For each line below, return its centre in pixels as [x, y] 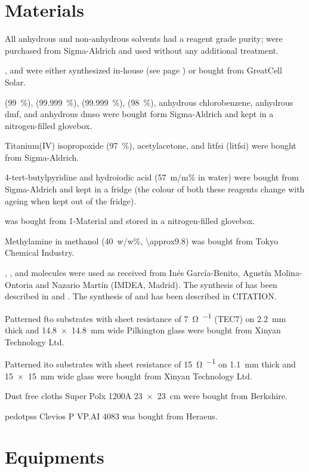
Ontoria [19, 284]
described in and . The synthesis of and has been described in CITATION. [141, 296]
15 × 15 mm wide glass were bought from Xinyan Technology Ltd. [129, 376]
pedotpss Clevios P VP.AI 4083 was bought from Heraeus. [111, 416]
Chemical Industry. [40, 252]
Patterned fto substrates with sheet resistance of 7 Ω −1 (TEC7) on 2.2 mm [146, 317]
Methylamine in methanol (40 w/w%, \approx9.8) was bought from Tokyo [141, 240]
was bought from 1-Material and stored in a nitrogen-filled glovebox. [130, 221]
